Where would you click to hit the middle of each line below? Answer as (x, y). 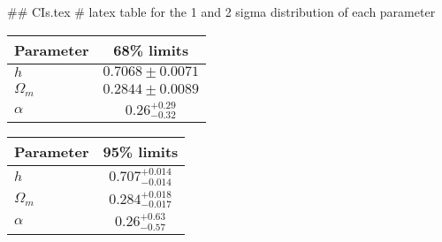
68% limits (151, 49)
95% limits (141, 152)
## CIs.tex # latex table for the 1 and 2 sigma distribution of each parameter (221, 11)
